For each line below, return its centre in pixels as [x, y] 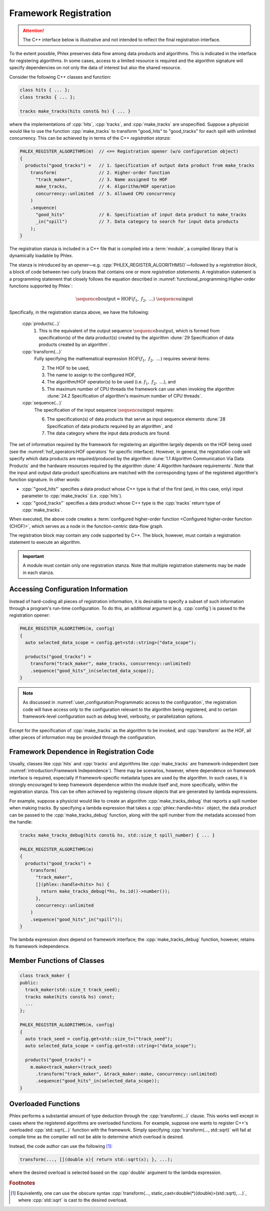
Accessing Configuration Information [68, 589]
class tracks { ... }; [47, 97]
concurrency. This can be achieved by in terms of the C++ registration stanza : [90, 138]
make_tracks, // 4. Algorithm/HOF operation [105, 186]
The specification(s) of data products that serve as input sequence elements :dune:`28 [136, 419]
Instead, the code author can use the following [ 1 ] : [61, 1146]
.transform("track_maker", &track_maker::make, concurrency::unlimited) [126, 1074]
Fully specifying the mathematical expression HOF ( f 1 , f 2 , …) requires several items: [122, 359]
